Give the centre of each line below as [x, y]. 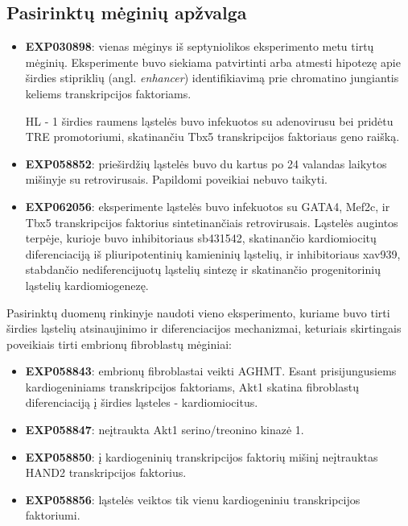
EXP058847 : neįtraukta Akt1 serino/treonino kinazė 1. [165, 430]
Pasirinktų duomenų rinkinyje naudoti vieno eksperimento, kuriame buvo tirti [198, 312]
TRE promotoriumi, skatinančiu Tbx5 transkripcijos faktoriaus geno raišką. [212, 137]
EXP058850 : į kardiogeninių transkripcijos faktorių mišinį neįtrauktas [202, 456]
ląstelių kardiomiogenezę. [87, 285]
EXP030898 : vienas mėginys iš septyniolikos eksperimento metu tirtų [200, 46]
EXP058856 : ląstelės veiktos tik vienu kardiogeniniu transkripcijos [193, 499]
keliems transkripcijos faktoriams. [108, 93]
